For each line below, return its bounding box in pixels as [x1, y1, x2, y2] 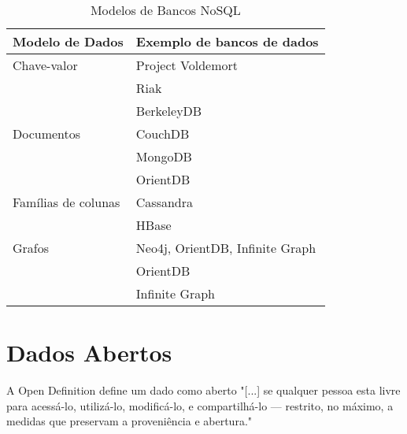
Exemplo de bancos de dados [135, 32, 319, 50]
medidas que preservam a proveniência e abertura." [6, 413, 253, 429]
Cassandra [135, 193, 194, 211]
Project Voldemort [135, 56, 239, 74]
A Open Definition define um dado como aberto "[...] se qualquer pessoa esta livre [6, 382, 401, 399]
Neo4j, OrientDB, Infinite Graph [135, 239, 316, 257]
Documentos [13, 124, 81, 143]
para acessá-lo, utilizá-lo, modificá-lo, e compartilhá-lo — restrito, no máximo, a [6, 397, 394, 414]
